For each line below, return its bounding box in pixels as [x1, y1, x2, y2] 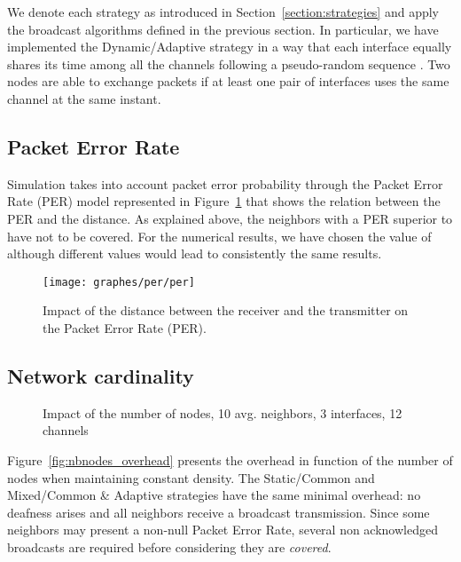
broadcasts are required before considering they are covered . [7, 537, 332, 556]
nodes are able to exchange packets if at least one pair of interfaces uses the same [7, 72, 449, 91]
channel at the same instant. [7, 89, 161, 107]
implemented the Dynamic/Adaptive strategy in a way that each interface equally [7, 37, 452, 56]
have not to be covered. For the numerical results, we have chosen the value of [7, 226, 432, 245]
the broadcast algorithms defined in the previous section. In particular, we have [7, 20, 439, 38]
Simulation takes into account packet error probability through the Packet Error [7, 174, 443, 193]
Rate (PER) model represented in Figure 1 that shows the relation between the [7, 192, 441, 210]
